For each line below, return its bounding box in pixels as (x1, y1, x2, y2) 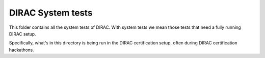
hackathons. (9, 47, 34, 53)
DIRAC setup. (9, 31, 36, 37)
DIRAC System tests (9, 7, 93, 18)
